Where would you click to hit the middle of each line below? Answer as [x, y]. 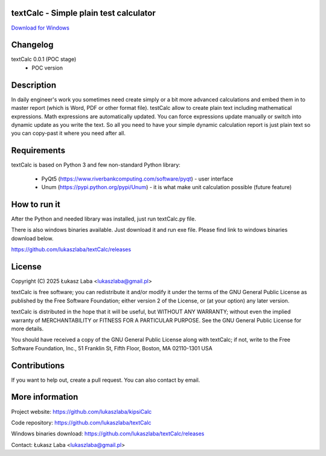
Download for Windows [40, 28]
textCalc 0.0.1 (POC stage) [44, 59]
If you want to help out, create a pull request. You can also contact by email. [106, 380]
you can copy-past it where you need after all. [69, 133]
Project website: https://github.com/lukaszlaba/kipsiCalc [81, 411]
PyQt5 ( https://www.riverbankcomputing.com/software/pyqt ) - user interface [137, 179]
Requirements [38, 151]
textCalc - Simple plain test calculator [84, 13]
